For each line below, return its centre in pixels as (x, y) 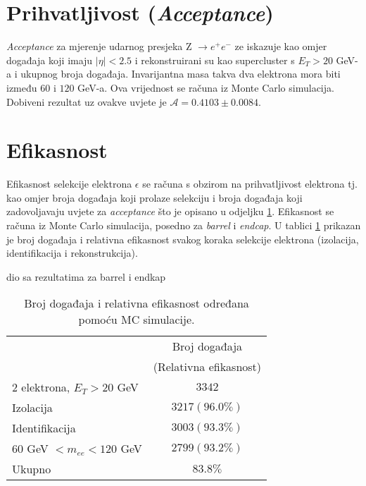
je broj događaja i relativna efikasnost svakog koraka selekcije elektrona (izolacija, (183, 239)
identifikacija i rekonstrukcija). (72, 253)
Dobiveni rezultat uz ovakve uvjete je (87, 101)
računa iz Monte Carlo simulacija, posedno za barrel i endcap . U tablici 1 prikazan (184, 225)
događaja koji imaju (50, 60)
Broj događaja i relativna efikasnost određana (137, 303)
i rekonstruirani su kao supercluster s (215, 60)
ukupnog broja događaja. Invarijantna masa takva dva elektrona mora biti (181, 74)
